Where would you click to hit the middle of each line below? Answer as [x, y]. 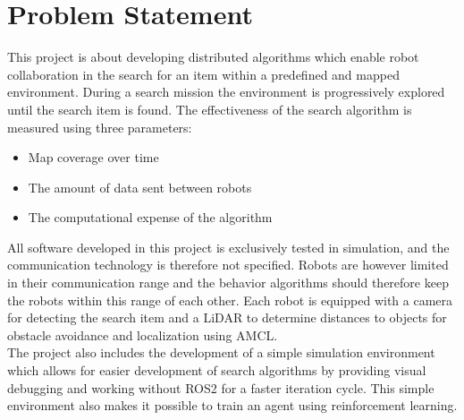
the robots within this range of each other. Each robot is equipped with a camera [230, 300]
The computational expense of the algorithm [150, 217]
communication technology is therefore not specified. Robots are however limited [228, 265]
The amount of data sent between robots [140, 187]
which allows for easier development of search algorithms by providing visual [217, 370]
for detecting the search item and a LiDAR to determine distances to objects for [227, 317]
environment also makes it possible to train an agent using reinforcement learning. [232, 405]
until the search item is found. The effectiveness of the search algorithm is [210, 109]
